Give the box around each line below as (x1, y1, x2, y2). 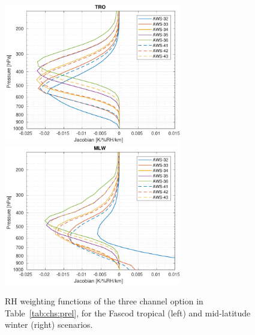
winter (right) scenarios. (5, 318, 93, 331)
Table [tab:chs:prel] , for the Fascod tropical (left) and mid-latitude (5, 306, 251, 319)
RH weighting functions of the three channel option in (5, 295, 203, 307)
